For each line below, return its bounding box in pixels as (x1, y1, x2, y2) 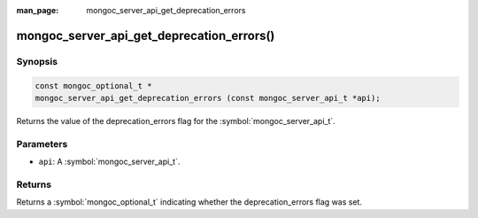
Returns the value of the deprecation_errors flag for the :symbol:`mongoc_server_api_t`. (16, 115, 335, 126)
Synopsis (16, 55, 58, 67)
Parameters (16, 137, 68, 150)
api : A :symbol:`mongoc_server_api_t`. (38, 156, 181, 167)
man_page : (16, 5, 59, 15)
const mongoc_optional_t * (35, 81, 152, 90)
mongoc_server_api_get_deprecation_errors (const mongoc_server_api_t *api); (35, 93, 381, 103)
